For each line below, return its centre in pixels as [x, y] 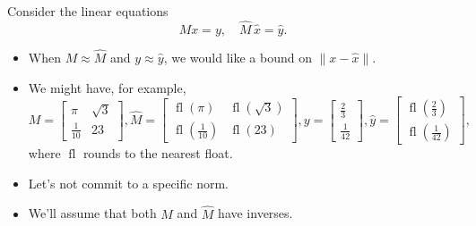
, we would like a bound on [238, 58]
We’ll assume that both [92, 213]
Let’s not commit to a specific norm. [128, 183]
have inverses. [255, 213]
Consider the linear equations [88, 11]
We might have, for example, [107, 87]
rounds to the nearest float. [158, 153]
